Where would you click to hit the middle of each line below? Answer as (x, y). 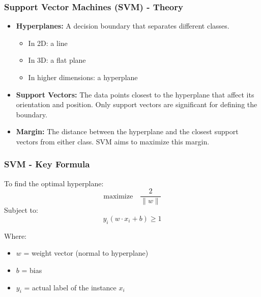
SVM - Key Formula (47, 164)
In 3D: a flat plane (57, 60)
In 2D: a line (48, 43)
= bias (32, 270)
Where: (15, 236)
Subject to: (21, 210)
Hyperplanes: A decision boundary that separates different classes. (123, 26)
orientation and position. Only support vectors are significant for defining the (137, 104)
